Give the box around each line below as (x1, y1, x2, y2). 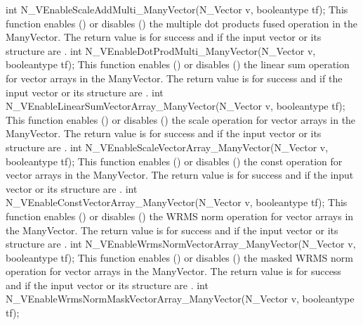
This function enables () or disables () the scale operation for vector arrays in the (6, 112, 356, 127)
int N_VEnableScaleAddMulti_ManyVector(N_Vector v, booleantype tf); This (6, 2, 348, 16)
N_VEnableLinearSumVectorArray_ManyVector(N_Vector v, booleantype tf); (6, 98, 345, 113)
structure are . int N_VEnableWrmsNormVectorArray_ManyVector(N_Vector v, (6, 236, 356, 251)
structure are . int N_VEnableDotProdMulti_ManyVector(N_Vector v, (6, 43, 316, 58)
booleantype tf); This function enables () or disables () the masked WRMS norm (6, 250, 353, 265)
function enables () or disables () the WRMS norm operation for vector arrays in (6, 208, 354, 223)
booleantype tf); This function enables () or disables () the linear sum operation (6, 57, 350, 72)
